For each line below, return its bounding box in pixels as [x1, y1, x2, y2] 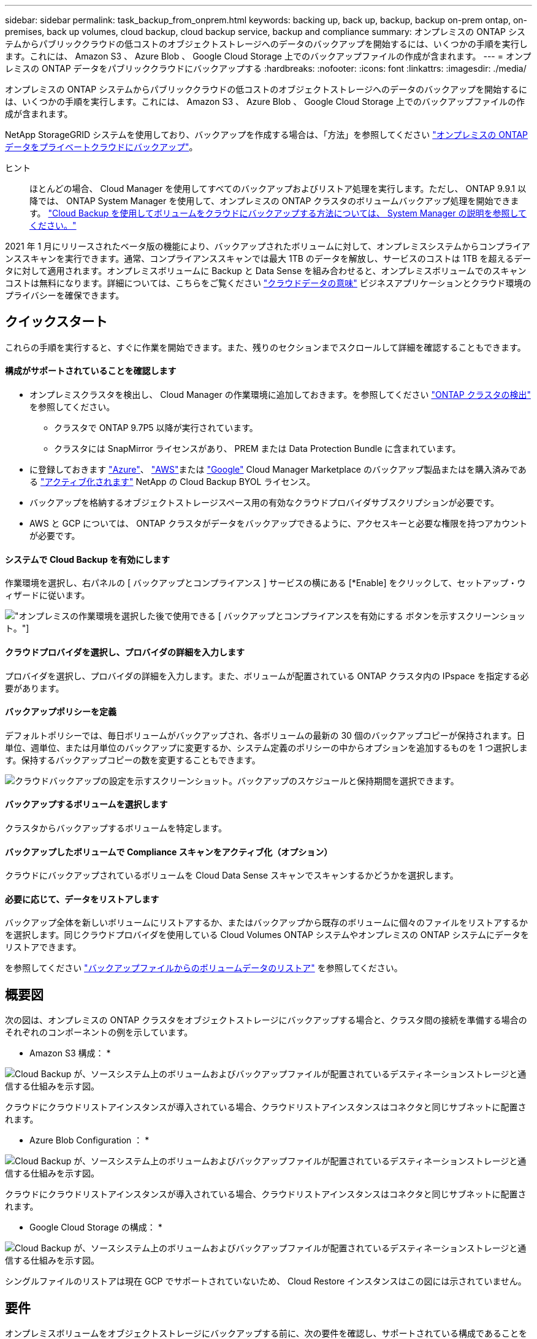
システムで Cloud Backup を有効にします [5, 554, 170, 565]
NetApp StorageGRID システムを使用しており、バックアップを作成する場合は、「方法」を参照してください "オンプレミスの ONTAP [5, 129, 528, 140]
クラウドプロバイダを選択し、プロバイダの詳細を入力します [5, 646, 245, 657]
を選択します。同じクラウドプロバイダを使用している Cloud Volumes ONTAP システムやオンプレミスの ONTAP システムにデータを [5, 929, 530, 940]
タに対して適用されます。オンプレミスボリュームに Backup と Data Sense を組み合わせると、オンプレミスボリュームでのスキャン [5, 265, 527, 276]
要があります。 [5, 682, 64, 693]
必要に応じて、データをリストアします [5, 893, 159, 904]
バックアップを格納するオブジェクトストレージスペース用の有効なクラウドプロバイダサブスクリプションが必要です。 [29, 497, 500, 508]
